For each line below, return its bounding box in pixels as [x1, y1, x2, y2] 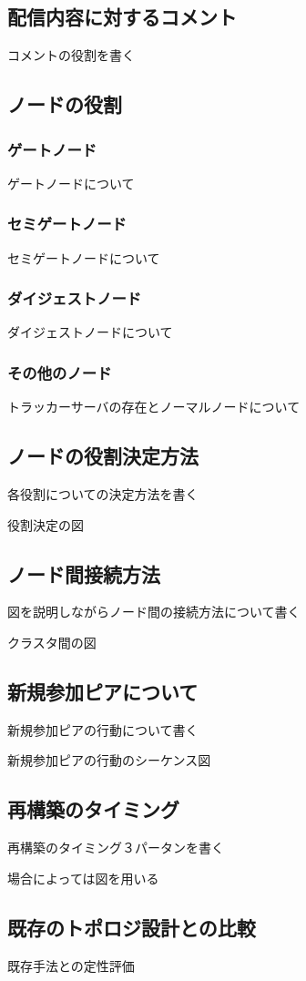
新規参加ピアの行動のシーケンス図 [7, 751, 211, 770]
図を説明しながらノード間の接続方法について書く [7, 602, 301, 621]
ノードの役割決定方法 [7, 442, 199, 470]
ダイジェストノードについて [7, 322, 173, 342]
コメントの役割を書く [7, 46, 135, 65]
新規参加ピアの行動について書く [7, 720, 199, 739]
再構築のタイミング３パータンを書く [7, 838, 224, 857]
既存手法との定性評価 [7, 955, 135, 975]
